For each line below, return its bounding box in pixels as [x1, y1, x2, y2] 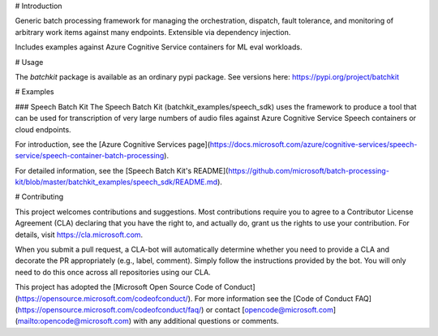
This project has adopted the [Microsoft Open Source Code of [15, 282, 222, 292]
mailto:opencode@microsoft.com [17, 317, 129, 326]
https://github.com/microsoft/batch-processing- [228, 166, 389, 175]
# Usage [15, 57, 44, 67]
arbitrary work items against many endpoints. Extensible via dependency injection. [15, 27, 291, 37]
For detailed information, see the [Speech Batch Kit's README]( [15, 166, 229, 175]
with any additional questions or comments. [133, 317, 279, 326]
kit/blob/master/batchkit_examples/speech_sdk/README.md [15, 177, 218, 187]
